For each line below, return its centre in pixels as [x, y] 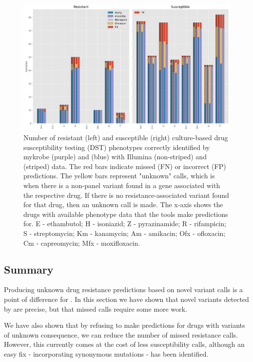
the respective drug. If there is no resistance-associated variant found [126, 195]
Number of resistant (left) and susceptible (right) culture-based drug [126, 138]
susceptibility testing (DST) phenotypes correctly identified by [117, 147]
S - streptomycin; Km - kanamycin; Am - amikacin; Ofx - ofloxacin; [125, 233]
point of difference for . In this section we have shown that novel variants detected [126, 299]
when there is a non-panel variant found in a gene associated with [122, 185]
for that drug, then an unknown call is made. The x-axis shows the [123, 204]
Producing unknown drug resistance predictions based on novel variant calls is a [124, 289]
